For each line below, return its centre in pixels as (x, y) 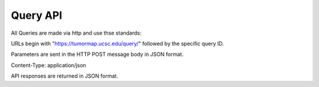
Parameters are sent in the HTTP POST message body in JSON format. (97, 54)
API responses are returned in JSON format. (64, 76)
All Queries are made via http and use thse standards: (76, 33)
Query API (37, 15)
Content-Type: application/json (49, 65)
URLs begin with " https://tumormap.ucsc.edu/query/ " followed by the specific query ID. (118, 43)
